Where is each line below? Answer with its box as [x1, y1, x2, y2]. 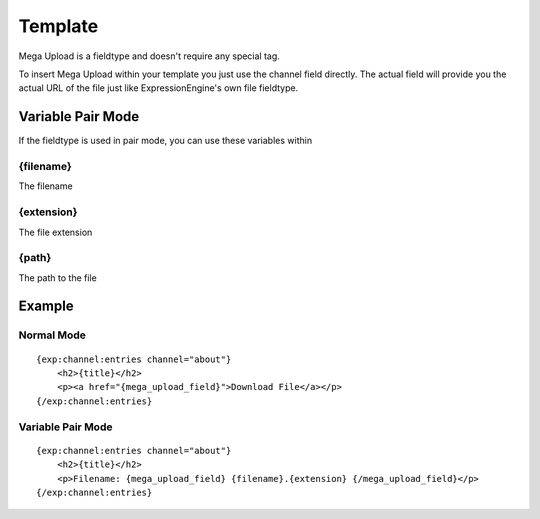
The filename [18, 180, 74, 192]
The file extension [18, 226, 93, 238]
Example [18, 298, 74, 315]
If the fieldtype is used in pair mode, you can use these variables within [18, 135, 313, 147]
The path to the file [18, 271, 97, 284]
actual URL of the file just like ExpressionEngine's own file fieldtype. [18, 82, 299, 94]
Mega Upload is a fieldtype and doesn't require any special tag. [18, 50, 280, 62]
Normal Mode [18, 328, 87, 342]
